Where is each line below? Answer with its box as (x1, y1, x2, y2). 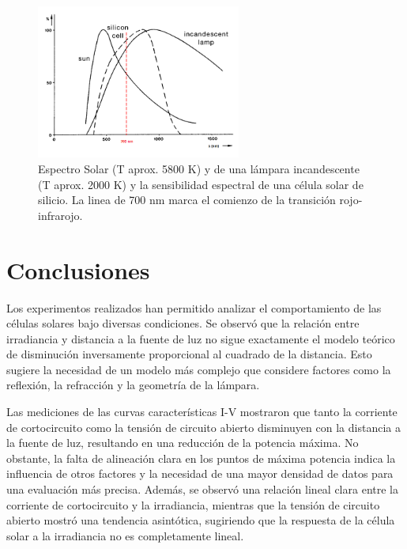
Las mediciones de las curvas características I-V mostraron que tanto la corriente (6, 403, 398, 420)
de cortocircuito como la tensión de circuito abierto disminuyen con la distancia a (6, 418, 401, 435)
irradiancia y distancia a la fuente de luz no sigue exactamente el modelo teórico (6, 330, 395, 346)
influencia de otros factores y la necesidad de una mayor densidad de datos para (6, 465, 394, 482)
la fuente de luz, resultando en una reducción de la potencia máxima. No (6, 434, 359, 451)
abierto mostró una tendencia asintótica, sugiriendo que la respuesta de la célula (6, 512, 395, 528)
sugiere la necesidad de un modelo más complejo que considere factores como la (6, 361, 391, 377)
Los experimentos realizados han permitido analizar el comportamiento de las (6, 299, 382, 316)
